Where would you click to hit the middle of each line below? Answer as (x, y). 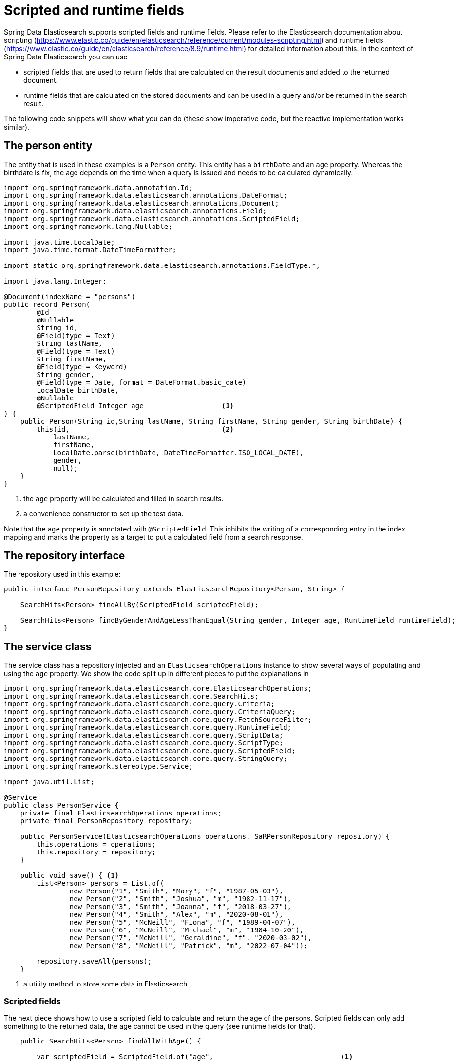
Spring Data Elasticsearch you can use (66, 57)
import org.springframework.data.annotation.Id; (98, 187)
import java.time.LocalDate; (59, 242)
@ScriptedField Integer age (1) (135, 406)
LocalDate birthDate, (78, 390)
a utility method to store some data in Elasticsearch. (106, 984)
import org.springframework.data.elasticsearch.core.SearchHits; (131, 696)
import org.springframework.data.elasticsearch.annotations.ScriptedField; (152, 218)
